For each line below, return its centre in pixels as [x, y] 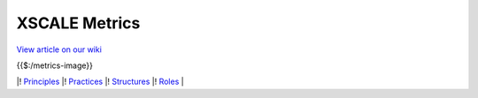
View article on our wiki [59, 49]
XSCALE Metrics [78, 23]
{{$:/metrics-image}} [54, 65]
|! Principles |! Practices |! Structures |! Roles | [100, 82]
